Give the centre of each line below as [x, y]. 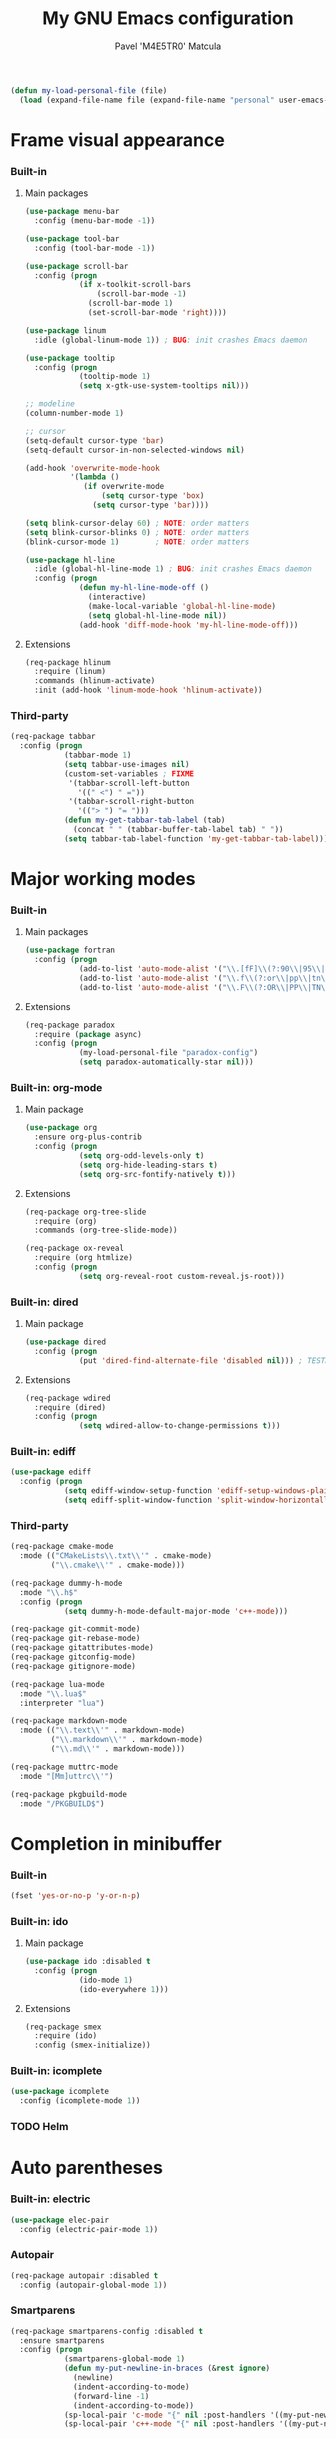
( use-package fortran [69, 950]
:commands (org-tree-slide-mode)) [106, 1230]
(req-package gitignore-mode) [73, 1666]
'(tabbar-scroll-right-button [131, 802]
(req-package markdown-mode [69, 1721]
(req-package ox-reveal [74, 1248]
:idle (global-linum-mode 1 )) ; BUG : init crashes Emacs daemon [171, 340]
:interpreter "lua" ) [62, 1703]
